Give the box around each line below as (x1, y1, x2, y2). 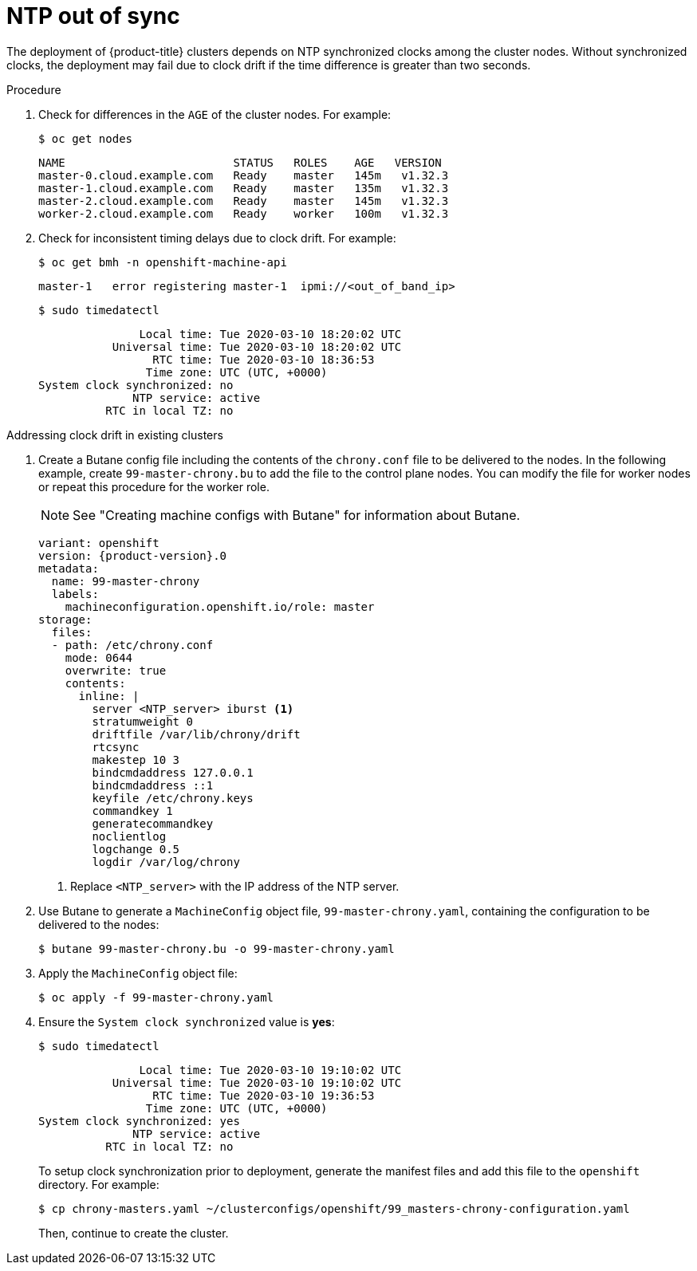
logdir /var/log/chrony (92, 855, 240, 868)
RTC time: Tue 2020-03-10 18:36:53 (152, 352, 375, 366)
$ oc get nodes (38, 132, 133, 145)
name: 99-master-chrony (51, 574, 200, 588)
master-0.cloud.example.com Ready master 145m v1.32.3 (38, 168, 449, 182)
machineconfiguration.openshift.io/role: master (65, 600, 375, 613)
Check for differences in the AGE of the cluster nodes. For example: (38, 107, 392, 121)
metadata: (38, 561, 99, 575)
